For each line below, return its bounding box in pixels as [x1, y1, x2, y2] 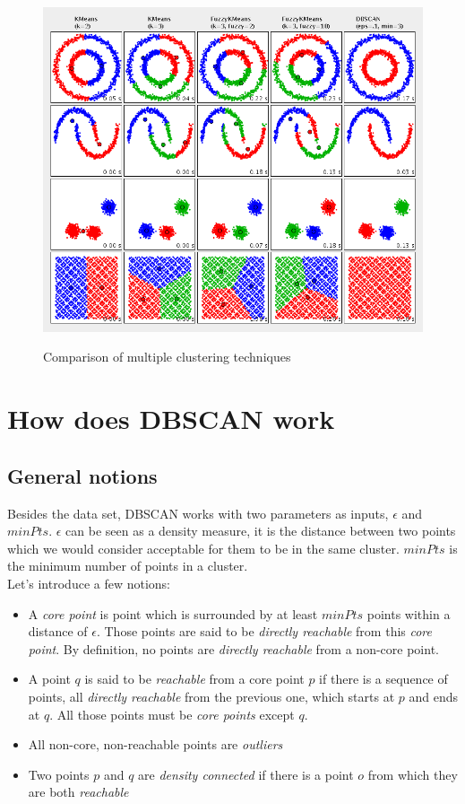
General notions [7, 461, 158, 489]
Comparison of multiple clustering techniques [43, 347, 291, 366]
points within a [366, 604, 451, 623]
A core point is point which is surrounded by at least [28, 604, 318, 623]
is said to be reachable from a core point [84, 669, 305, 688]
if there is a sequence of [319, 669, 448, 688]
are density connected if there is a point [138, 765, 354, 783]
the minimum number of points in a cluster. [7, 556, 248, 575]
